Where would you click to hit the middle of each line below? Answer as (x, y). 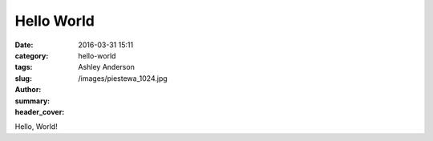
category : (32, 55)
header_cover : (40, 111)
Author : (28, 90)
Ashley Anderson (107, 67)
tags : (24, 67)
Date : (24, 45)
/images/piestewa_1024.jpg (123, 78)
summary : (32, 101)
